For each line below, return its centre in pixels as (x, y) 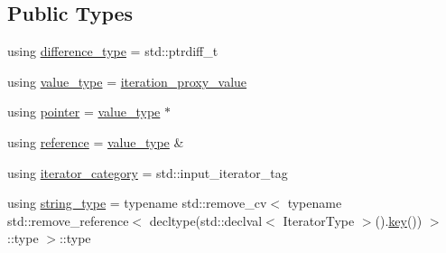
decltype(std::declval (206, 220)
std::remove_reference (68, 220)
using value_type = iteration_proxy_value (127, 81)
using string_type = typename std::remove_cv (137, 203)
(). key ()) (399, 220)
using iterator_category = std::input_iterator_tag (148, 172)
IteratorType (319, 220)
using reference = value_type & (96, 141)
